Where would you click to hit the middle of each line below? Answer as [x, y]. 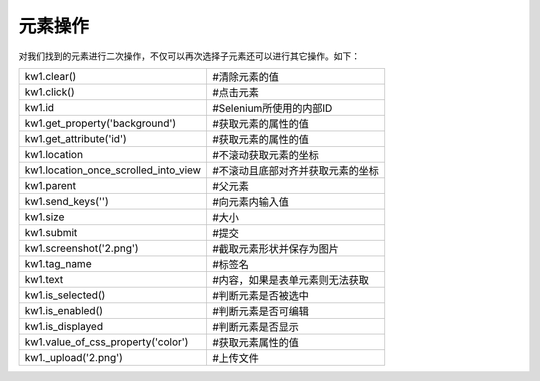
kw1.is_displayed [64, 326]
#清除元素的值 [245, 77]
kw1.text [44, 279]
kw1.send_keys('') [66, 201]
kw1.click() [49, 92]
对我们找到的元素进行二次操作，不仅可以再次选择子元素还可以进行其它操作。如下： [189, 56]
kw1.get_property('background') [100, 123]
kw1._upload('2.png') [74, 357]
